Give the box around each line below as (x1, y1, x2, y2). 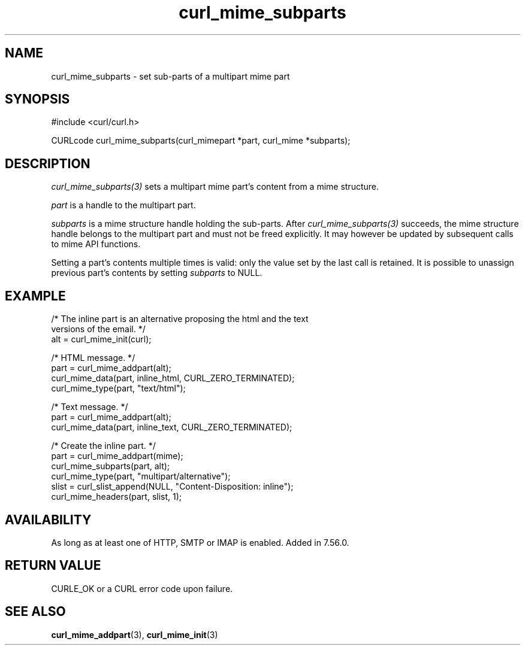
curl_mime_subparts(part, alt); (51, 461, 170, 472)
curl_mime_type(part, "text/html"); (51, 383, 186, 394)
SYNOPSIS (5, 92, 70, 107)
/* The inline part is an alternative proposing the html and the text (51, 314, 309, 324)
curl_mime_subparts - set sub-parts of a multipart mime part (51, 71, 290, 81)
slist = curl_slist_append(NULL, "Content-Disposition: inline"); (51, 481, 294, 492)
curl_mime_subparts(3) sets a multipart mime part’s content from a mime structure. (51, 181, 379, 192)
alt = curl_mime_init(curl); (51, 334, 152, 345)
